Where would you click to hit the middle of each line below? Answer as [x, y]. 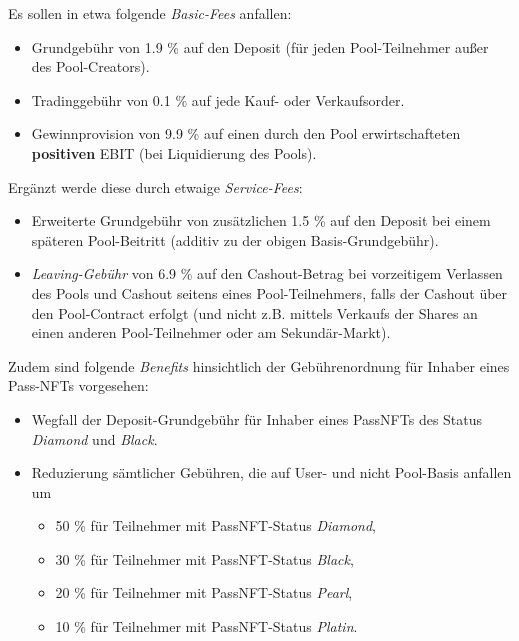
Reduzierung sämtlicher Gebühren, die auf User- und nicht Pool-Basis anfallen [271, 472]
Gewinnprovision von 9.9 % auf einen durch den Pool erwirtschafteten [246, 133]
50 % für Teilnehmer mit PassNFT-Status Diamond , [216, 525]
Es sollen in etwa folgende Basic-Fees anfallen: [150, 13]
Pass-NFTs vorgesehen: [78, 385]
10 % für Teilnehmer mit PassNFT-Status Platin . [206, 626]
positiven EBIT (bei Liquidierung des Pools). [174, 152]
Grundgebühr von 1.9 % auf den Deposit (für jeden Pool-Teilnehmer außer [260, 46]
